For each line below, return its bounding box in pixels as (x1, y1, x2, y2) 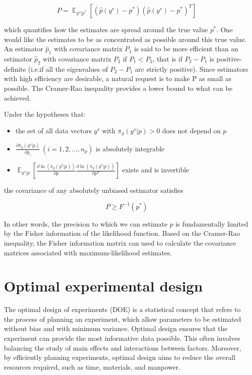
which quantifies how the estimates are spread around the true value (4, 24, 208, 34)
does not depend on (162, 125, 221, 135)
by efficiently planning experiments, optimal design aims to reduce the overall (4, 352, 235, 362)
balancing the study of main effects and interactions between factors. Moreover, (4, 342, 241, 353)
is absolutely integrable (96, 143, 165, 153)
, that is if (153, 53, 183, 63)
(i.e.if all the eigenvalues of (28, 63, 108, 74)
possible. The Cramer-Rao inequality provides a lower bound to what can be (4, 83, 233, 93)
